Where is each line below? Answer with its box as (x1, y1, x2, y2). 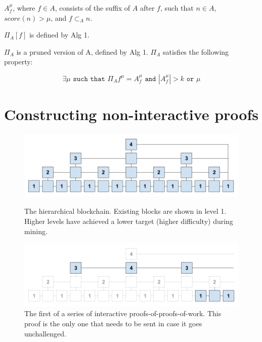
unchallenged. (24, 328, 66, 338)
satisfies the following (162, 46, 229, 57)
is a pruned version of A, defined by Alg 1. (16, 46, 148, 57)
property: (4, 56, 33, 67)
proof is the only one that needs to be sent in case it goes (24, 318, 202, 328)
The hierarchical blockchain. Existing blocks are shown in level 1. (24, 206, 227, 216)
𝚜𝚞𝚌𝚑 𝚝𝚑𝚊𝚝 (73, 75, 105, 83)
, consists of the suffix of (55, 3, 130, 13)
